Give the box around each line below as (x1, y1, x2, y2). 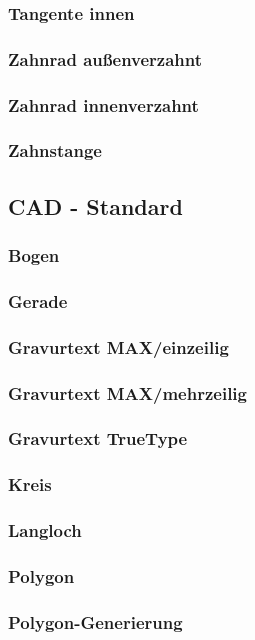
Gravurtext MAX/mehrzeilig (8, 380, 247, 405)
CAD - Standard (8, 190, 183, 221)
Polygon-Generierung (8, 609, 183, 634)
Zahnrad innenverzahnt (8, 92, 199, 117)
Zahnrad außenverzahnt (8, 46, 203, 71)
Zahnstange (8, 138, 102, 163)
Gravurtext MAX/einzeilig (8, 334, 229, 359)
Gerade (8, 288, 68, 313)
